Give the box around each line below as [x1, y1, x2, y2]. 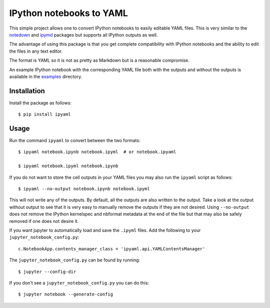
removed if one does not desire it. [9, 218, 79, 224]
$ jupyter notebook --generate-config [18, 291, 113, 297]
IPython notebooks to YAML [9, 8, 128, 19]
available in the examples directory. [9, 73, 82, 80]
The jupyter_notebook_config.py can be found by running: [9, 257, 140, 263]
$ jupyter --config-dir [18, 268, 76, 274]
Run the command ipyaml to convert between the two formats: [9, 138, 140, 144]
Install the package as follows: [9, 100, 72, 106]
